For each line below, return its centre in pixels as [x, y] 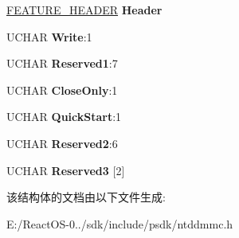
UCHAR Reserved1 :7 [62, 63]
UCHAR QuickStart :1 [64, 117]
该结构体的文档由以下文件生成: [86, 197]
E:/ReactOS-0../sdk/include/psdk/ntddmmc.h [120, 223]
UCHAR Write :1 [49, 36]
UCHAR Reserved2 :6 [62, 143]
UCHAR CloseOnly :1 [62, 90]
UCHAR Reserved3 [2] [66, 170]
